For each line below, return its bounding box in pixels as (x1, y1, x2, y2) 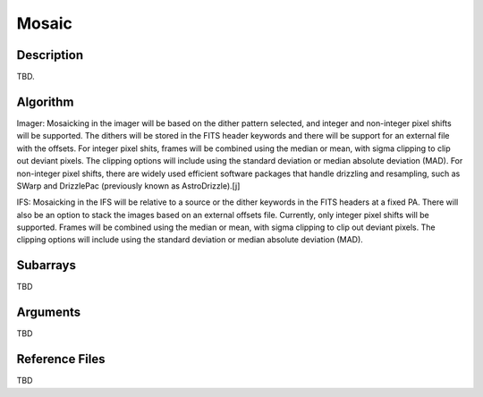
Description (16, 47, 84, 63)
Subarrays (16, 258, 76, 273)
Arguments (16, 305, 81, 320)
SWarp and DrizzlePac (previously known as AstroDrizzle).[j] (16, 180, 241, 191)
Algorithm (16, 94, 74, 109)
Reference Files (16, 351, 106, 367)
